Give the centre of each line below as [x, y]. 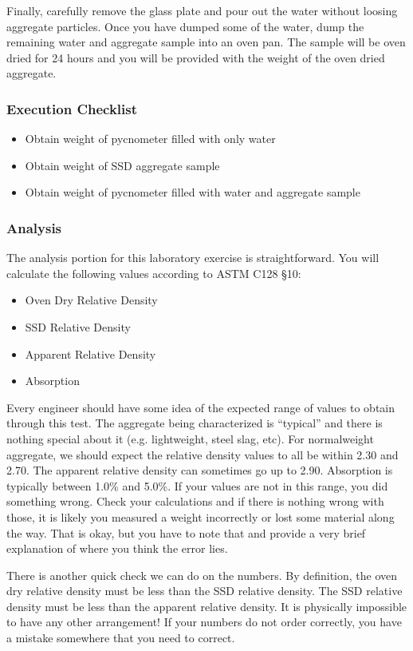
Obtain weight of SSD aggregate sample [122, 165]
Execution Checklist [72, 108]
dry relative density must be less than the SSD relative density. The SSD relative [205, 591]
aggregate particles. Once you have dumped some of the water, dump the [185, 26]
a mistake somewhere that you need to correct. [121, 638]
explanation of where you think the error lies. [117, 548]
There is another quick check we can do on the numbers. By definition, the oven [202, 575]
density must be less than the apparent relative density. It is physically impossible [207, 606]
